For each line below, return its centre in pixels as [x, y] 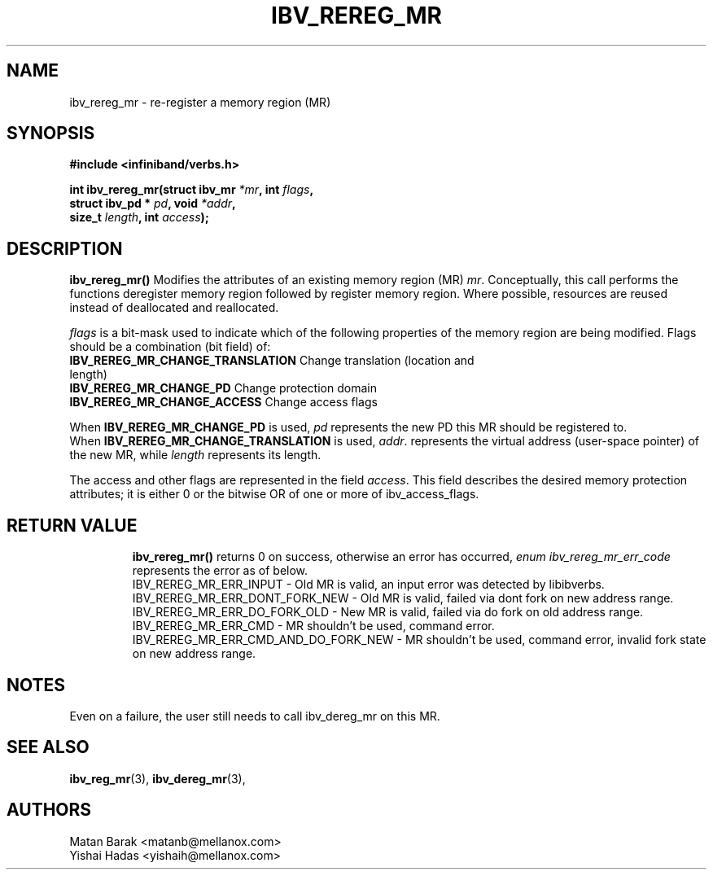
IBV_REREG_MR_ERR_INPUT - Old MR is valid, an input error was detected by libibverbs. [368, 585]
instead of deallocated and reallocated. [174, 308]
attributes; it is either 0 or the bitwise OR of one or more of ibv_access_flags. [274, 494]
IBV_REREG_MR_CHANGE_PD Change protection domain [223, 388]
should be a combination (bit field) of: [170, 347]
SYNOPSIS [51, 134]
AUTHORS [49, 810]
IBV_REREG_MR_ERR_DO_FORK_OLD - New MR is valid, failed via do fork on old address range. [388, 612]
